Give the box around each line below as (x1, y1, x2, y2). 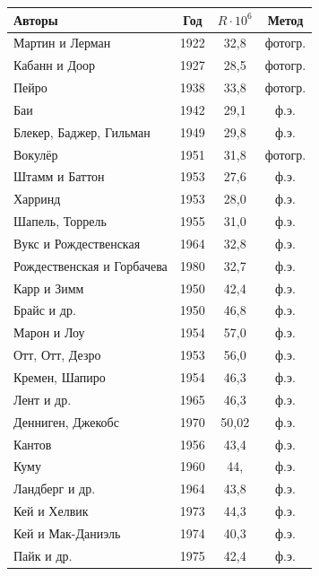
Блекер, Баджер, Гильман (13, 122, 151, 141)
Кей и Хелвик (13, 502, 89, 520)
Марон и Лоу (13, 323, 85, 342)
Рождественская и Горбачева (13, 256, 168, 275)
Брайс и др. (13, 301, 76, 319)
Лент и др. (13, 389, 72, 408)
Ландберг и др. (13, 479, 96, 498)
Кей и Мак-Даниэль (13, 523, 121, 542)
